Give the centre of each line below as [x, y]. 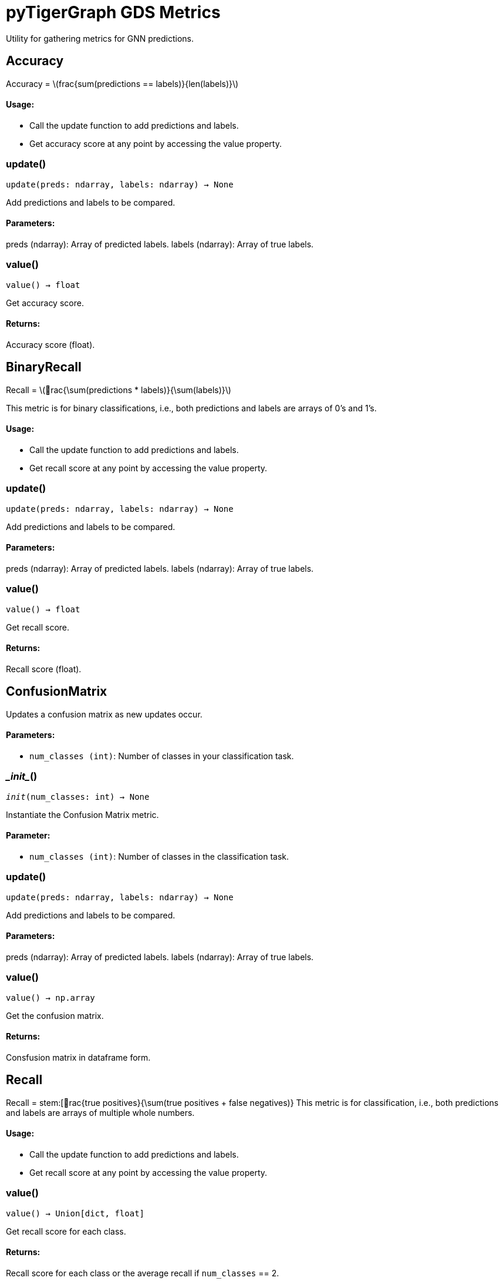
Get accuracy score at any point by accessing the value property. [156, 143]
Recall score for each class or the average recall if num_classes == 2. [143, 1273]
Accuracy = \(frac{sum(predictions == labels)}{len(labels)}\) [122, 83]
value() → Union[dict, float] [75, 1213]
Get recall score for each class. [66, 1231]
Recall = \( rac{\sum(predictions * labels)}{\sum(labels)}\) [119, 390]
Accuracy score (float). [50, 344]
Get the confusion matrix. [55, 1015]
